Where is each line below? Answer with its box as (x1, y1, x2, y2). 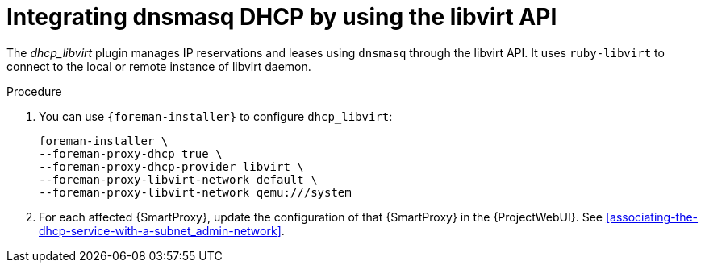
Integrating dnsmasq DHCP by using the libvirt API (6, 3, 557, 31)
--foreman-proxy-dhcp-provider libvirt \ (39, 159, 304, 173)
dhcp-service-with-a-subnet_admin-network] (39, 223, 282, 238)
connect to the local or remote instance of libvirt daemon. (6, 59, 311, 73)
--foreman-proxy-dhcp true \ (39, 147, 223, 160)
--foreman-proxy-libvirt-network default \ (39, 172, 318, 186)
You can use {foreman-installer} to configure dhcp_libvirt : (39, 109, 393, 123)
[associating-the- (605, 209, 699, 224)
